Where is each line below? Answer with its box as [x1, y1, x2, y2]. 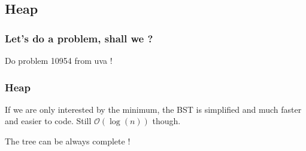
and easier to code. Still [5, 115, 92, 127]
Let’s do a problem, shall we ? [5, 30, 153, 45]
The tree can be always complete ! [5, 135, 131, 147]
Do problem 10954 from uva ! [5, 54, 113, 66]
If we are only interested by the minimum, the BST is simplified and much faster [5, 103, 302, 115]
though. [152, 115, 181, 127]
